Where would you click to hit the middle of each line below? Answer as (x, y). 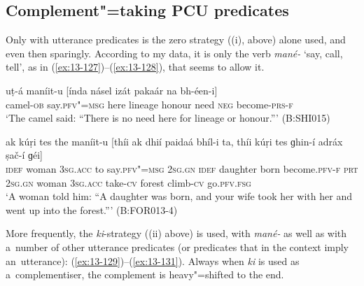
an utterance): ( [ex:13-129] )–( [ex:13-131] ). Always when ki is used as (153, 260)
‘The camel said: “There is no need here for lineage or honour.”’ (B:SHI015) (168, 118)
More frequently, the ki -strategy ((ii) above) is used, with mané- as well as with (176, 233)
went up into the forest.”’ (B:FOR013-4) (92, 209)
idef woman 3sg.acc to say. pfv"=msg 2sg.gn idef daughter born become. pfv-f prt (182, 168)
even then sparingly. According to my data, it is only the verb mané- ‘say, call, (174, 53)
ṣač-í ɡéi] (24, 155)
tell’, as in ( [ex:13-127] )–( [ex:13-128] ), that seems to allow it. (135, 67)
